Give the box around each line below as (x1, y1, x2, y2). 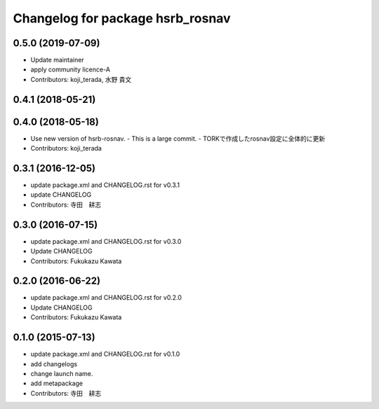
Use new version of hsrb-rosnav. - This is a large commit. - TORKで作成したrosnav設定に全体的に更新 (30, 134, 326, 143)
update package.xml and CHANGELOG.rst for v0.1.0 (30, 350, 180, 359)
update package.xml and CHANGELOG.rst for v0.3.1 (30, 181, 180, 189)
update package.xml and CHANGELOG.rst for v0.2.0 (30, 293, 182, 302)
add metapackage (30, 379, 84, 388)
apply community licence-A (30, 65, 110, 74)
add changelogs (30, 359, 77, 368)
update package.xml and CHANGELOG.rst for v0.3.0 (30, 237, 182, 245)
